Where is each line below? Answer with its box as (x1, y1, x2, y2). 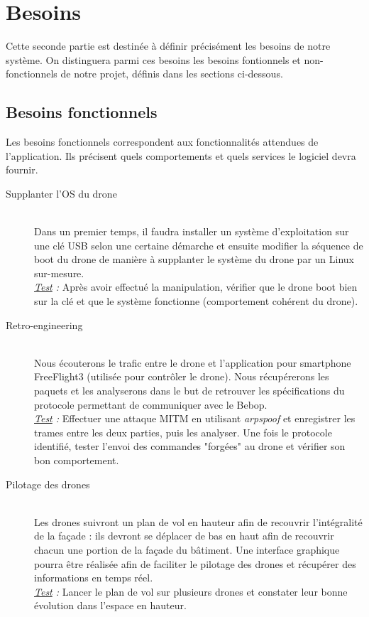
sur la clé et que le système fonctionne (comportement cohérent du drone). (34, 294, 358, 308)
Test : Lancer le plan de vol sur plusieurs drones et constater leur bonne (34, 584, 348, 599)
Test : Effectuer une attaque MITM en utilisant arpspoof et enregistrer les (34, 411, 356, 426)
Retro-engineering (6, 317, 83, 332)
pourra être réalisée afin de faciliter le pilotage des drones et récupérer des (34, 556, 356, 571)
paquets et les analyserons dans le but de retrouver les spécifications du (34, 383, 345, 398)
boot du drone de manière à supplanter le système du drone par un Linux (34, 252, 354, 267)
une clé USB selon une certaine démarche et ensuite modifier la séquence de (34, 237, 363, 252)
